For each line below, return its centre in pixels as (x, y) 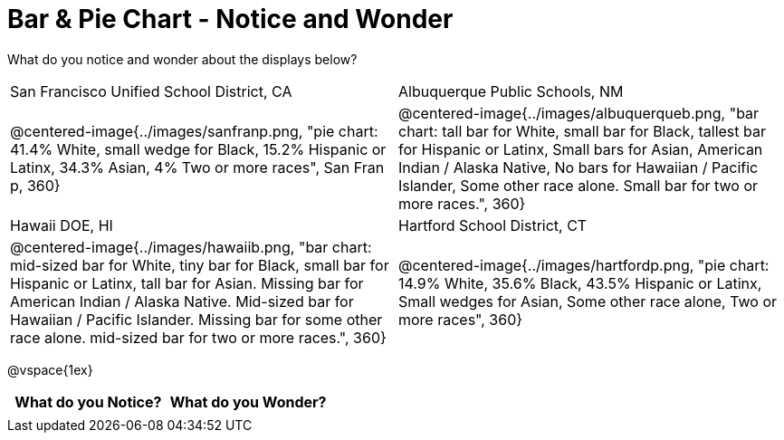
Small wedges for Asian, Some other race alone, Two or (588, 301)
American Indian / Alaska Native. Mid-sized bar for (182, 301)
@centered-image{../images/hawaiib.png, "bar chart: (191, 247)
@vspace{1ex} (50, 369)
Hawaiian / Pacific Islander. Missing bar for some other (196, 319)
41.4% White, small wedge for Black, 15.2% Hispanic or (198, 149)
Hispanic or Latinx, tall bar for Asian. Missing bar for (187, 283)
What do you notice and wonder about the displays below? (182, 59)
